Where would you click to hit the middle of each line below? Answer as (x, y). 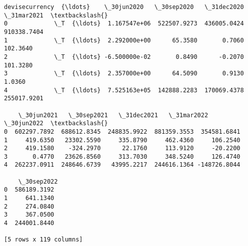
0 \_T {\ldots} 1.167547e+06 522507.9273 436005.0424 (124, 24)
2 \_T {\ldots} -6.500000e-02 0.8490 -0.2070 (124, 57)
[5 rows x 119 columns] (43, 240)
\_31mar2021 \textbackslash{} (56, 15)
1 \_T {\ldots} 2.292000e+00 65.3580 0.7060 (124, 40)
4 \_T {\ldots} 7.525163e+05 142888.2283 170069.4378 (124, 90)
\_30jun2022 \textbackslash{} (56, 123)
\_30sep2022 (38, 181)
